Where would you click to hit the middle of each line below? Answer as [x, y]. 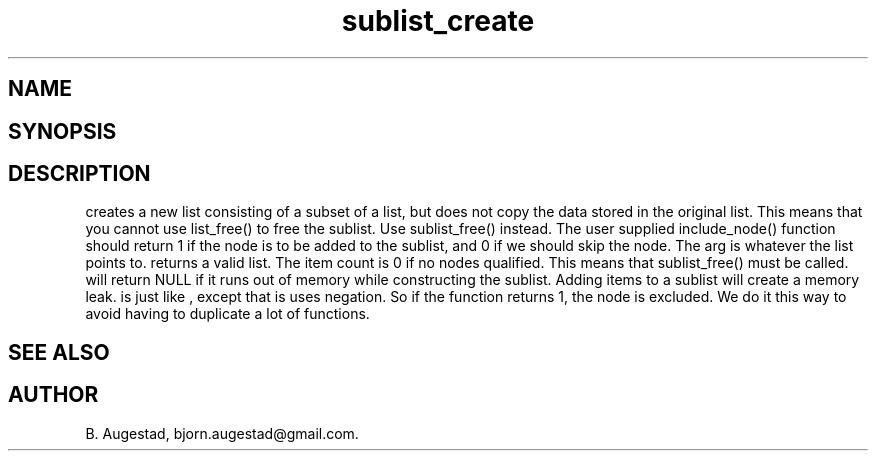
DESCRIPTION [79, 174]
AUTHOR [53, 395]
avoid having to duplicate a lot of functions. [227, 314]
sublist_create [438, 21]
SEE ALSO [59, 352]
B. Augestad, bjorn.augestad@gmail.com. [222, 433]
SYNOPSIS [62, 131]
